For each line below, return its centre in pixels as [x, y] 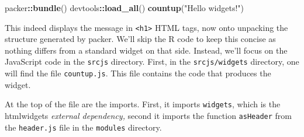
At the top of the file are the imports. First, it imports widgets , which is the [143, 104]
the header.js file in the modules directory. [83, 127]
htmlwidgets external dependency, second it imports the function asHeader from [148, 115]
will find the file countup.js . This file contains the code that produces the [138, 73]
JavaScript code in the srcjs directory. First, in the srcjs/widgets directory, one [152, 62]
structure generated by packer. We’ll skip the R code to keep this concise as [140, 39]
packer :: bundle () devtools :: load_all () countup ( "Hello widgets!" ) [125, 8]
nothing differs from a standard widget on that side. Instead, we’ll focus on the [146, 50]
